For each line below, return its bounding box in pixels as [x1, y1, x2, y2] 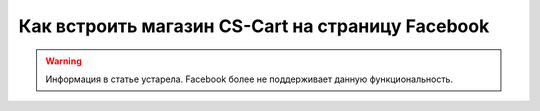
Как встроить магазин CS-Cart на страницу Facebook [18, 15, 490, 37]
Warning [45, 55, 82, 67]
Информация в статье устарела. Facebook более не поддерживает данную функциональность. [45, 73, 454, 85]
